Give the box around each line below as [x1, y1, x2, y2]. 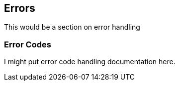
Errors [4, 2, 35, 14]
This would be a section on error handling [4, 23, 140, 32]
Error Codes [4, 39, 51, 49]
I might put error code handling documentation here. [4, 57, 176, 66]
